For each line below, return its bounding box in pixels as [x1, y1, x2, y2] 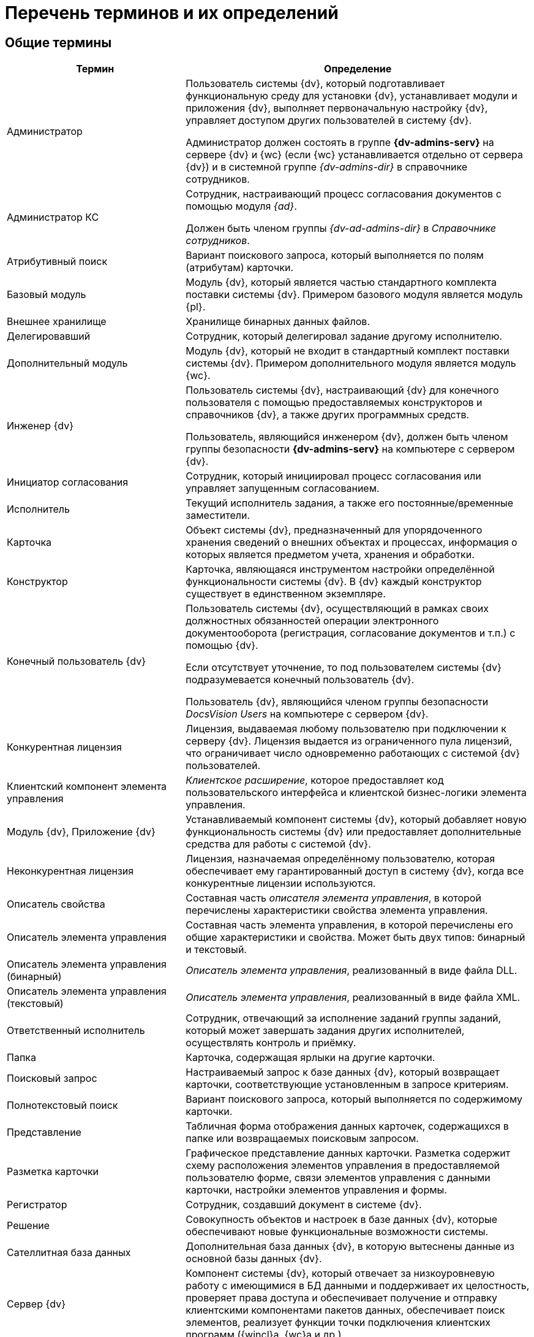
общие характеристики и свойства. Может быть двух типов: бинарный [186, 931, 525, 944]
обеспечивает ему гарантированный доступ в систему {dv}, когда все [186, 865, 524, 878]
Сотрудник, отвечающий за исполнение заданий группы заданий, [186, 1012, 502, 1025]
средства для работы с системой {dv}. [186, 838, 371, 851]
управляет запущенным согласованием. [186, 482, 380, 495]
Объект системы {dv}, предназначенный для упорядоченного [186, 524, 483, 537]
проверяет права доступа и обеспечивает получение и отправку [186, 1292, 497, 1304]
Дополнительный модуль [7, 357, 128, 370]
